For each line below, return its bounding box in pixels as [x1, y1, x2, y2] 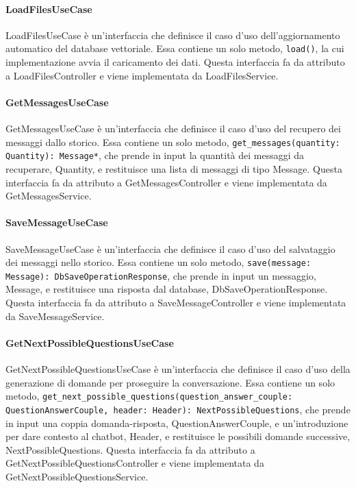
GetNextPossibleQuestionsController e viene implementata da [5, 456, 264, 470]
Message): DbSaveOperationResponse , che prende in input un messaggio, [5, 268, 316, 282]
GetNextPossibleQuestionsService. [5, 469, 149, 483]
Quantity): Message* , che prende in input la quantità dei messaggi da [5, 148, 305, 162]
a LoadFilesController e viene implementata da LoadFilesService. [5, 68, 279, 82]
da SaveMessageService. [5, 308, 105, 323]
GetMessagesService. [5, 188, 92, 203]
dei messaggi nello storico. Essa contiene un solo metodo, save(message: [5, 255, 311, 269]
